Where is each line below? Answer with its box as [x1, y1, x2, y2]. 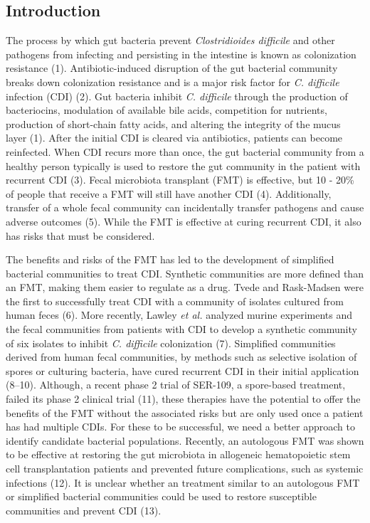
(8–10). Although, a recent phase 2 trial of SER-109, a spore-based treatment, [6, 377, 346, 392]
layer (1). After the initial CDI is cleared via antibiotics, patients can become [6, 130, 343, 145]
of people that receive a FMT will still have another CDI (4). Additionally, [6, 186, 332, 201]
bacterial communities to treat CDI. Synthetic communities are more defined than [6, 265, 364, 280]
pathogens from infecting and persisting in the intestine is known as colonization [6, 46, 356, 61]
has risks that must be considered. [6, 228, 155, 243]
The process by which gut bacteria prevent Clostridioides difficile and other [6, 33, 335, 48]
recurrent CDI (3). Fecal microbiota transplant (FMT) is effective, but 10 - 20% [6, 172, 354, 187]
